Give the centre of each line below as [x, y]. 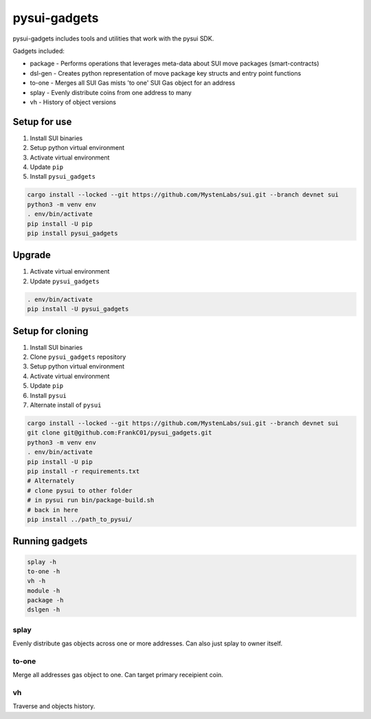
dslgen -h [44, 610]
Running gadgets [50, 541]
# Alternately [51, 481]
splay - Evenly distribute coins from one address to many [111, 92]
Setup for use [42, 121]
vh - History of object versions [73, 102]
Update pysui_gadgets [65, 281]
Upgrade [32, 255]
